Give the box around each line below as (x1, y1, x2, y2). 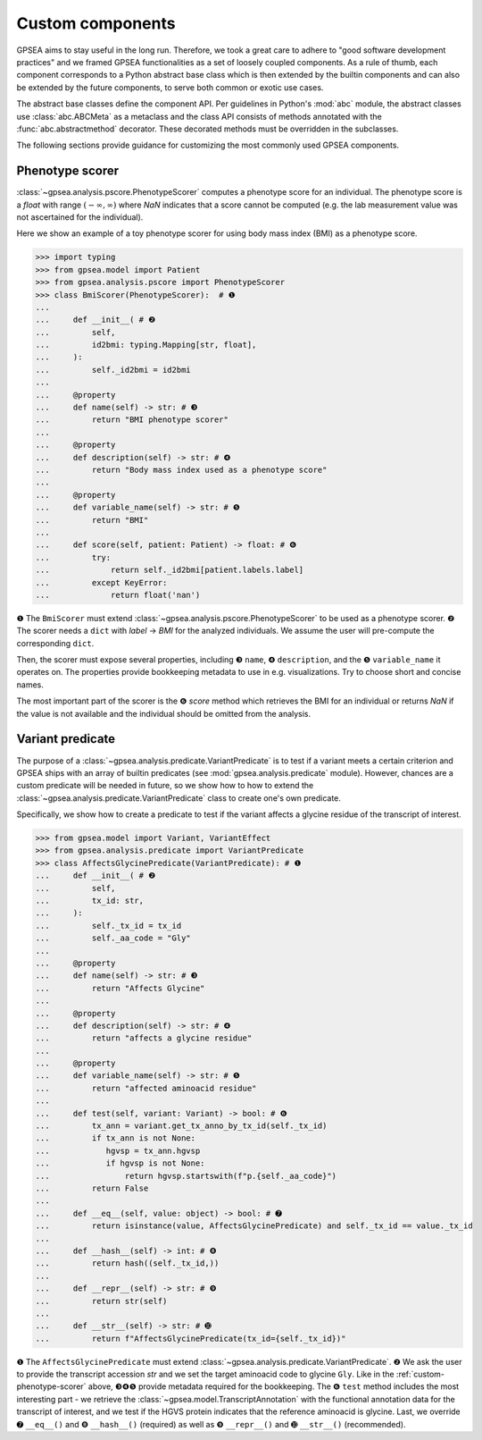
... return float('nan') (35, 590, 201, 600)
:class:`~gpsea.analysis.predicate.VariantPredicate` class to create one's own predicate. (16, 792, 341, 804)
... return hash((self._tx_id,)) (35, 1259, 220, 1268)
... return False (35, 1183, 149, 1193)
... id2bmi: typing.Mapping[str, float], (35, 340, 257, 350)
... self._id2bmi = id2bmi (35, 365, 191, 375)
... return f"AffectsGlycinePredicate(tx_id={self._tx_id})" (35, 1333, 346, 1343)
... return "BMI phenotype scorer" (35, 415, 229, 425)
